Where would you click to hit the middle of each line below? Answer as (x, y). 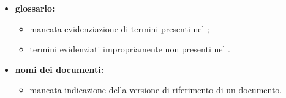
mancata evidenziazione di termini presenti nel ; (119, 28)
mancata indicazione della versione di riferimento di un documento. (156, 90)
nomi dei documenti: (59, 69)
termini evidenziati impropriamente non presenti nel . (130, 49)
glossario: (35, 8)
